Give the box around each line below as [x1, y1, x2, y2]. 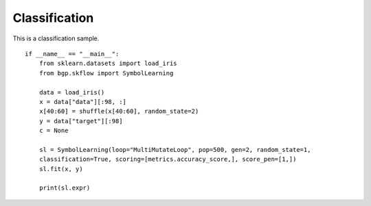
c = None [38, 127, 69, 135]
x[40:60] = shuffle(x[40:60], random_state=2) [38, 107, 199, 116]
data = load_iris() [38, 88, 105, 96]
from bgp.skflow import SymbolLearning [38, 69, 174, 77]
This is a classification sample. [12, 34, 100, 42]
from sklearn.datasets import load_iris [38, 60, 178, 68]
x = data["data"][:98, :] [38, 98, 127, 105]
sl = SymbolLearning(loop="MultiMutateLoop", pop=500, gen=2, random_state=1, [38, 146, 311, 153]
